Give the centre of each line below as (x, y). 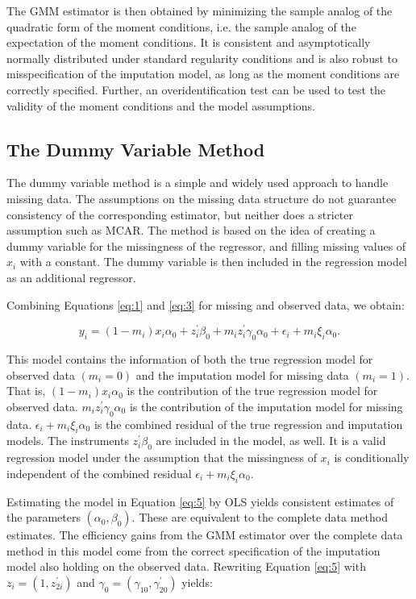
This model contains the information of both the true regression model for (190, 358)
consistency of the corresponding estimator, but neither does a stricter (180, 214)
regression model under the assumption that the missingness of (162, 458)
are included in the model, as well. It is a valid (271, 441)
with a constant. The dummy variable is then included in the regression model (213, 262)
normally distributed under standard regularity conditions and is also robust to (202, 58)
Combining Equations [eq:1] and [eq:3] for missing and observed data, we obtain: (206, 304)
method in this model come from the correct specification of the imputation (193, 550)
